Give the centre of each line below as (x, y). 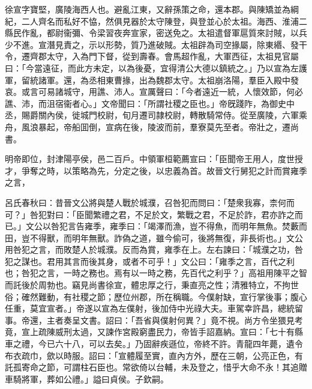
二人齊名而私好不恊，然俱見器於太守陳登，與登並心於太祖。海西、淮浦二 (164, 21)
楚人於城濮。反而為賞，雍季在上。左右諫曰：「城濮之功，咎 (187, 249)
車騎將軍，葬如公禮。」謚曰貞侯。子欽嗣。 (87, 378)
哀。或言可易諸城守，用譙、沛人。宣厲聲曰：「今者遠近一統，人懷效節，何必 (154, 92)
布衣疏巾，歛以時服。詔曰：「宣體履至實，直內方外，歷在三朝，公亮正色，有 (154, 355)
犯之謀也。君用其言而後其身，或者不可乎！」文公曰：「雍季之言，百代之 (145, 261)
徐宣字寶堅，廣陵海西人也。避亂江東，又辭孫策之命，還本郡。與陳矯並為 (148, 9)
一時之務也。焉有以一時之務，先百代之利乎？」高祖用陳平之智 (185, 273)
